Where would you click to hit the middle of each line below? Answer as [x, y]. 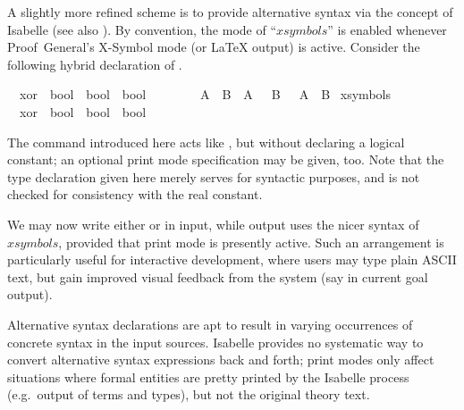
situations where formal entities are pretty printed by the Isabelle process [208, 377]
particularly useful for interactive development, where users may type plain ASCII [232, 259]
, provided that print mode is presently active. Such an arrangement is [251, 242]
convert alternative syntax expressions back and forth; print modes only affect [221, 360]
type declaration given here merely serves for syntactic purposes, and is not [214, 176]
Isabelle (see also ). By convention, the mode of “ [142, 29]
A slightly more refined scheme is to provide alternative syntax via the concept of [230, 12]
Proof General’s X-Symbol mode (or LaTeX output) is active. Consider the [214, 47]
